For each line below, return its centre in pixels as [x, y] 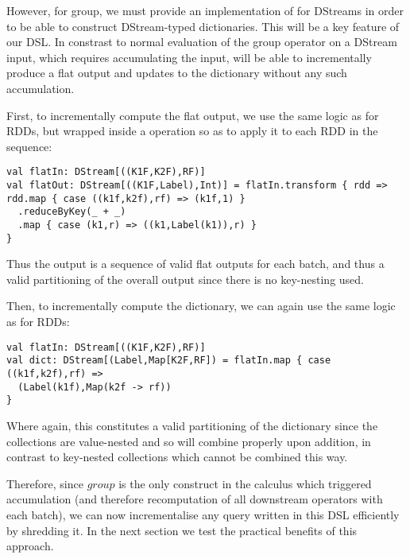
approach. [30, 546]
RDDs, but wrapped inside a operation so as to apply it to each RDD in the [192, 131]
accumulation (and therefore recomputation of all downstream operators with [195, 499]
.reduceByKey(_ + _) [72, 212]
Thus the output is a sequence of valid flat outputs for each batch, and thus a [195, 264]
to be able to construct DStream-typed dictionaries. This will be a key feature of [203, 26]
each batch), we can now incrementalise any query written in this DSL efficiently [203, 514]
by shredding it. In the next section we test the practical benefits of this [182, 530]
